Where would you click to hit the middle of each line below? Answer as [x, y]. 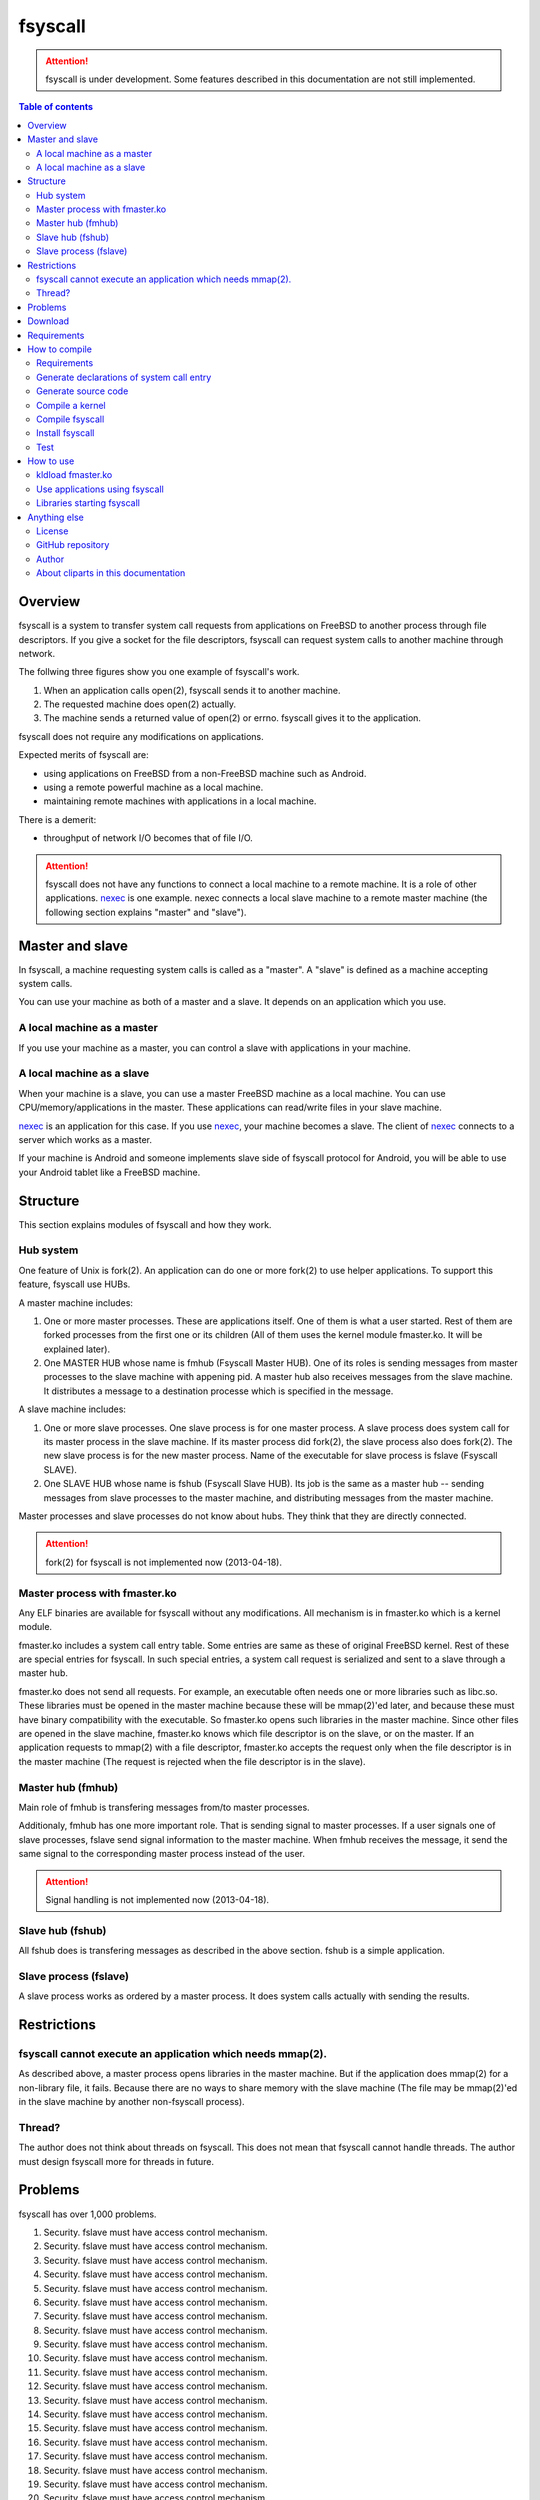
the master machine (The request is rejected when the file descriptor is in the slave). [192, 1761]
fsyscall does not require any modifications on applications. [141, 736]
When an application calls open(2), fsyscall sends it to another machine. [192, 690]
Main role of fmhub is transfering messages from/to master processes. [164, 1807]
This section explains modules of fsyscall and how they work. [145, 1224]
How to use [51, 461]
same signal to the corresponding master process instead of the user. [161, 1854]
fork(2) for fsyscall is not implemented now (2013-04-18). [163, 1562]
